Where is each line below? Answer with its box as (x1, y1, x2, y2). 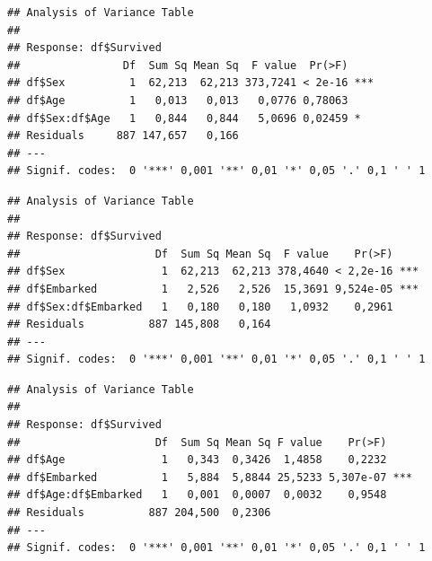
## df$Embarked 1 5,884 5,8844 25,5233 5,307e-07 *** (7, 470, 413, 484)
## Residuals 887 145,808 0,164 (7, 318, 271, 331)
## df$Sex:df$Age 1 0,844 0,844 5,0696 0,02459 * (7, 111, 361, 125)
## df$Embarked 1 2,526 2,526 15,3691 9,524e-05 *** (7, 282, 419, 295)
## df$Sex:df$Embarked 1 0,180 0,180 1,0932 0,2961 (7, 300, 393, 313)
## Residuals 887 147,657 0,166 (7, 129, 239, 143)
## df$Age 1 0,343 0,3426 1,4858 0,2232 (7, 453, 387, 467)
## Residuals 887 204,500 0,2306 (7, 506, 271, 520)
